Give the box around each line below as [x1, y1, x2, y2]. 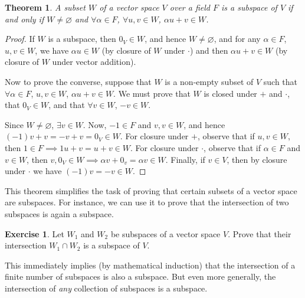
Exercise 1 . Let [5, 227, 64, 240]
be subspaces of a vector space [110, 227, 221, 240]
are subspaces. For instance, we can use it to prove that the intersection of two [5, 196, 289, 208]
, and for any [214, 32, 261, 45]
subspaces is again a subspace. [5, 207, 114, 220]
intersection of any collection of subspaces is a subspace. [5, 281, 208, 294]
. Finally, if [165, 153, 205, 165]
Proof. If [5, 32, 35, 45]
